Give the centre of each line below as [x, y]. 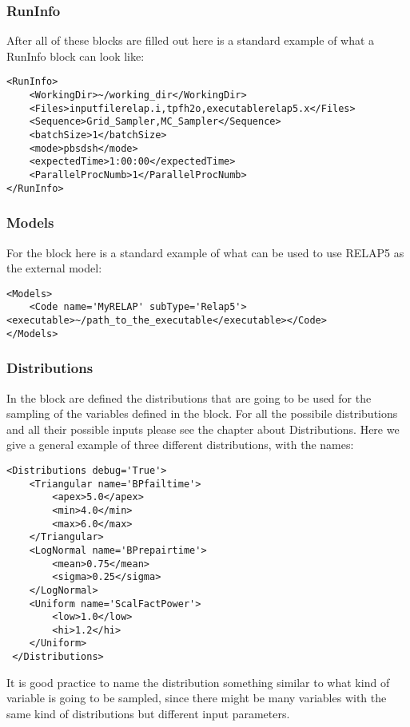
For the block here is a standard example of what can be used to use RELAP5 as [205, 252]
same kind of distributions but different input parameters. [148, 713]
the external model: [54, 268]
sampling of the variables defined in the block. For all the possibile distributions [202, 413]
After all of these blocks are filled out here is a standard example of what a [191, 40]
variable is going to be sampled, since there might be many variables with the [197, 698]
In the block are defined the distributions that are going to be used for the [189, 397]
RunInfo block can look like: [76, 56]
